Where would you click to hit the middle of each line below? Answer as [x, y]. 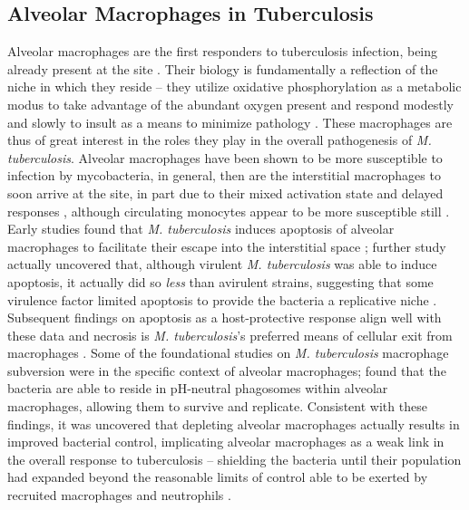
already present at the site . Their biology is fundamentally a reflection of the [223, 68]
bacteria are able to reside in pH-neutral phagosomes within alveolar [198, 388]
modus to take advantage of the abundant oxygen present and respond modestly [230, 104]
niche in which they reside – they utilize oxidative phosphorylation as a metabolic [234, 87]
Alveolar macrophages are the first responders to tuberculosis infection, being [223, 51]
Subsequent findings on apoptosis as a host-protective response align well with [225, 318]
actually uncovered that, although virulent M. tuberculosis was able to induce [222, 264]
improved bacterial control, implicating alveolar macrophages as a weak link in [226, 442]
